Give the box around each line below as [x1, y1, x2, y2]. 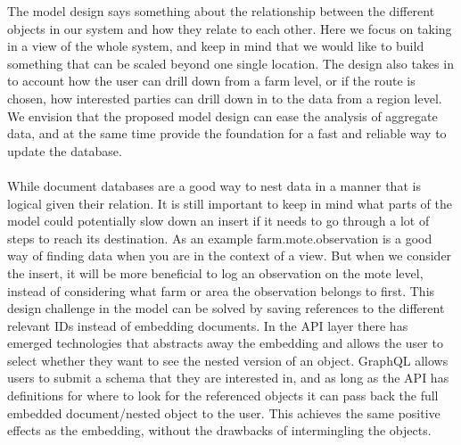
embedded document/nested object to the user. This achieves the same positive [7, 403, 440, 422]
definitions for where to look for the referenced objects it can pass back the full [7, 386, 439, 405]
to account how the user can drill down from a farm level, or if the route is [7, 71, 416, 90]
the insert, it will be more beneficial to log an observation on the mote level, [7, 263, 424, 282]
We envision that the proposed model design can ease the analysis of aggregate [7, 106, 438, 125]
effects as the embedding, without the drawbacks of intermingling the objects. [7, 421, 432, 440]
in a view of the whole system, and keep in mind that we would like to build [7, 37, 424, 55]
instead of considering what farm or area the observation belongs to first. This [7, 281, 435, 300]
